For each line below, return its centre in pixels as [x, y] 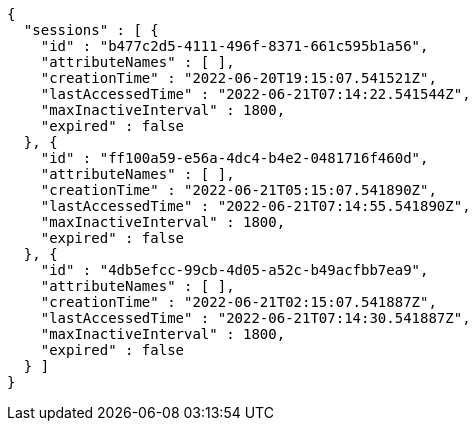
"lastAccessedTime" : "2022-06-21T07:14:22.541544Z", [255, 94]
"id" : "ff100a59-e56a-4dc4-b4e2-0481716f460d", [234, 158]
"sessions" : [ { [91, 30]
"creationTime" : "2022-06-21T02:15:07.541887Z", [238, 302]
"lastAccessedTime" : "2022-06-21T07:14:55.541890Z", [255, 206]
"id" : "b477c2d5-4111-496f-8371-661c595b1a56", [234, 46]
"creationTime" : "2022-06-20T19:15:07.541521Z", [238, 78]
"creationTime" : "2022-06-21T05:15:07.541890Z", [238, 190]
